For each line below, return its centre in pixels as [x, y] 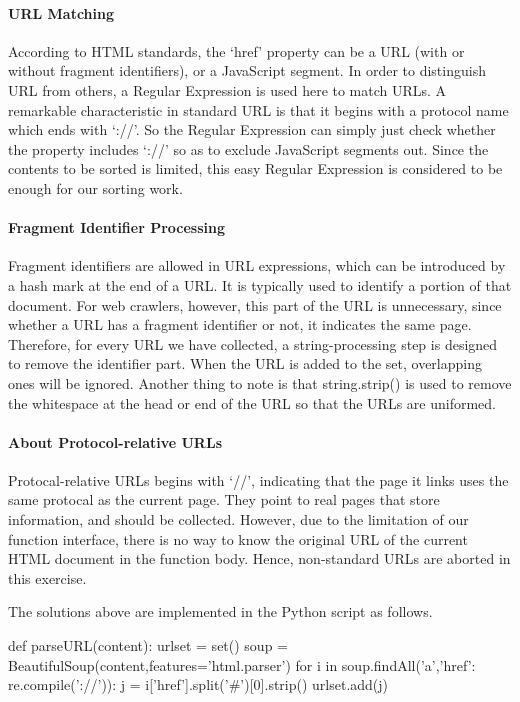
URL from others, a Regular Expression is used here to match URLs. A [227, 89]
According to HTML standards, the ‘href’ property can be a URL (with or [236, 50]
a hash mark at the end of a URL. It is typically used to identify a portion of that [260, 284]
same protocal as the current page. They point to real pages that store [224, 499]
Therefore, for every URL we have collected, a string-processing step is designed [253, 343]
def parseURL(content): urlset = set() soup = [148, 645]
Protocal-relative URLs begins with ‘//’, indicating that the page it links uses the [258, 479]
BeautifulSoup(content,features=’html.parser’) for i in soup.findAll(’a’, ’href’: [242, 664]
